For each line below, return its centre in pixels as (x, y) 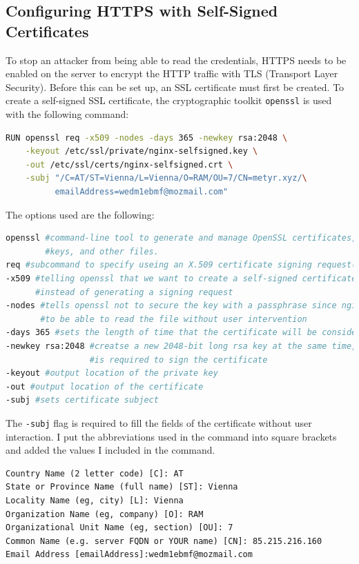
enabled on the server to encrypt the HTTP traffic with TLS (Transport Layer (172, 73)
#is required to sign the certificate (178, 360)
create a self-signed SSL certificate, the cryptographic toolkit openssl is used (169, 100)
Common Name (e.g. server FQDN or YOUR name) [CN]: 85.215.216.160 (164, 541)
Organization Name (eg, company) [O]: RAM (105, 514)
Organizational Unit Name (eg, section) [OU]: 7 (119, 528)
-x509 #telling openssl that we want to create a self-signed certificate (181, 278)
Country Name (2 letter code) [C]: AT (95, 473)
